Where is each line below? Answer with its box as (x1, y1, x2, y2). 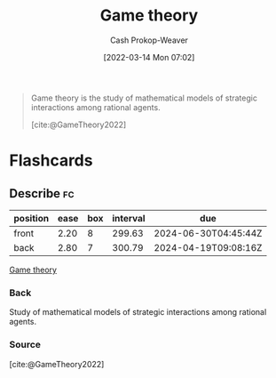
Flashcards (9, 150, 93, 171)
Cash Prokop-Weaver (109, 35, 189, 45)
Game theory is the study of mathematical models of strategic (30, 92, 257, 103)
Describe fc (9, 186, 75, 201)
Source (9, 339, 42, 351)
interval (112, 212, 146, 224)
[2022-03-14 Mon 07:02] (103, 52, 195, 62)
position (13, 212, 50, 224)
